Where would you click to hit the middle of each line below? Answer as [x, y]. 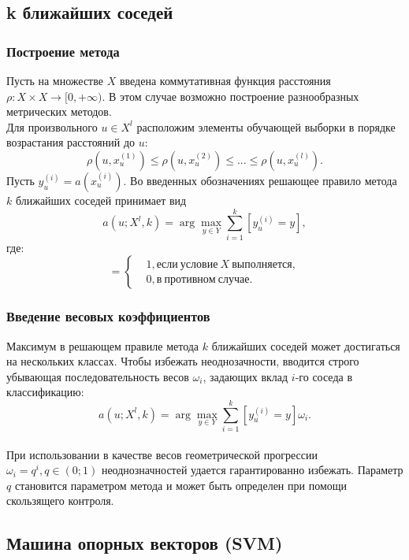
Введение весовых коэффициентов [108, 316]
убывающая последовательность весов [98, 376]
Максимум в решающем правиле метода [103, 345]
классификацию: [45, 392]
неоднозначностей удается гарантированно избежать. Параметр [252, 470]
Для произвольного [52, 126]
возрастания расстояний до [71, 142]
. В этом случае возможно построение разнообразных [231, 96]
